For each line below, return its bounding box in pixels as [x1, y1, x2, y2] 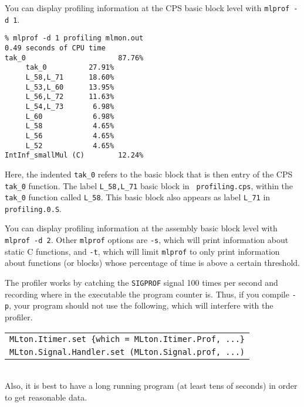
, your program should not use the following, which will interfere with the [9, 299, 273, 312]
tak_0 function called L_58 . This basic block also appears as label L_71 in [5, 191, 271, 203]
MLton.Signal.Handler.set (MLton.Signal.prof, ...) [9, 347, 245, 357]
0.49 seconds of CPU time [5, 43, 106, 52]
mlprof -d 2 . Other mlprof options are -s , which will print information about [5, 234, 289, 246]
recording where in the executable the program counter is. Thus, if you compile [5, 288, 289, 300]
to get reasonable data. [5, 391, 87, 403]
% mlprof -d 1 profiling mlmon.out [5, 34, 144, 43]
